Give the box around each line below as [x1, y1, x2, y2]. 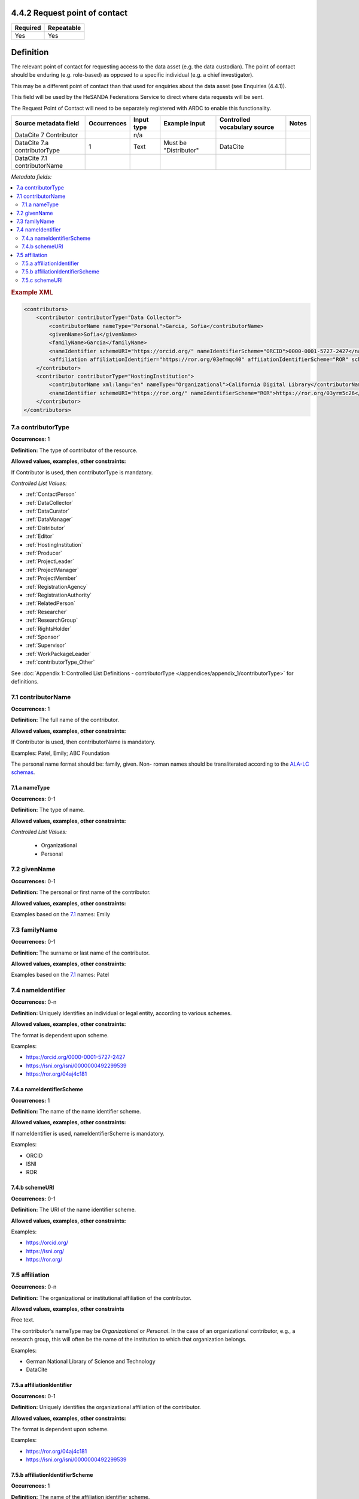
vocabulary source [219, 123, 275, 131]
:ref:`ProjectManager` [26, 566, 79, 573]
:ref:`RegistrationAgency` [26, 583, 88, 590]
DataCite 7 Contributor [14, 131, 78, 139]
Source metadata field [14, 119, 80, 127]
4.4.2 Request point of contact [11, 8, 128, 18]
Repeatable [48, 23, 81, 32]
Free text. [11, 1316, 35, 1323]
